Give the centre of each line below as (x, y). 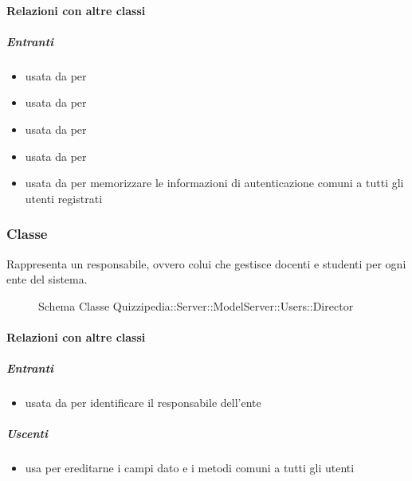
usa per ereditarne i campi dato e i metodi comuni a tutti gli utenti (190, 468)
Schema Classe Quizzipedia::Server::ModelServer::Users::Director (196, 305)
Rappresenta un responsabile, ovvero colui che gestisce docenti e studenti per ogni (206, 263)
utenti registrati (64, 198)
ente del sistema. (47, 279)
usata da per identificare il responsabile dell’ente (143, 403)
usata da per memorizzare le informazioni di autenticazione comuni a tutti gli (214, 183)
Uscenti (27, 434)
